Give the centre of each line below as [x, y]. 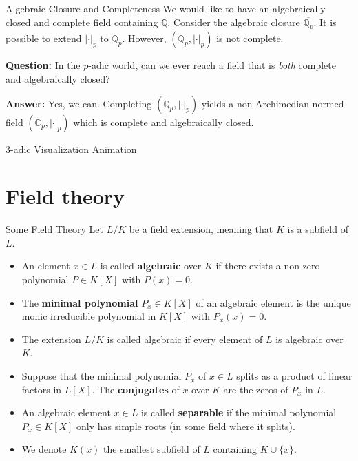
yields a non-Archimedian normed [273, 103]
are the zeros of [256, 389]
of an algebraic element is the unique [273, 302]
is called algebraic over [151, 266]
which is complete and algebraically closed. [164, 122]
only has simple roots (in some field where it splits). [186, 426]
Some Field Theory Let [54, 229]
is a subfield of [318, 229]
